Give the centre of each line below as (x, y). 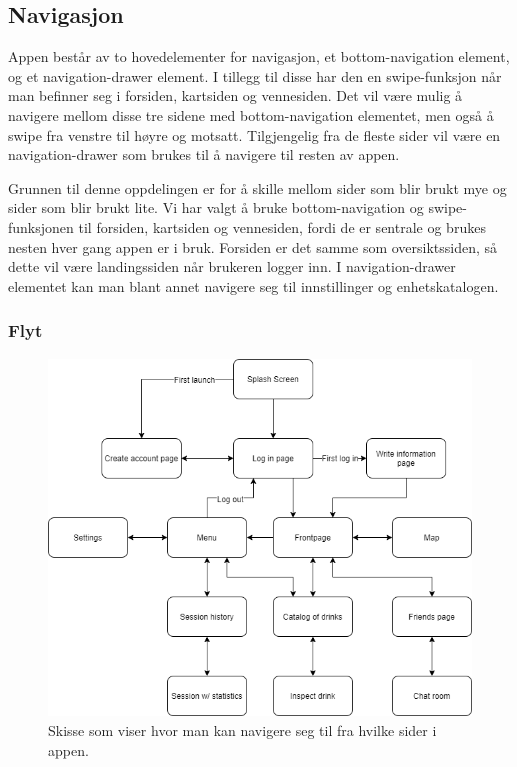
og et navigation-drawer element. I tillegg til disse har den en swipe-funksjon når (255, 75)
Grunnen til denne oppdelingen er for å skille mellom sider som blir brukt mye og (257, 187)
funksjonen (41, 226)
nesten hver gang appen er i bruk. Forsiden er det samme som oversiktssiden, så (253, 246)
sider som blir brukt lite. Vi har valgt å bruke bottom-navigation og (216, 207)
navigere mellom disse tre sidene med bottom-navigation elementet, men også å (251, 114)
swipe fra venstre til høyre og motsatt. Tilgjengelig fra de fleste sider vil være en (254, 134)
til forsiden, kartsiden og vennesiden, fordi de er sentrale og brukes (282, 226)
